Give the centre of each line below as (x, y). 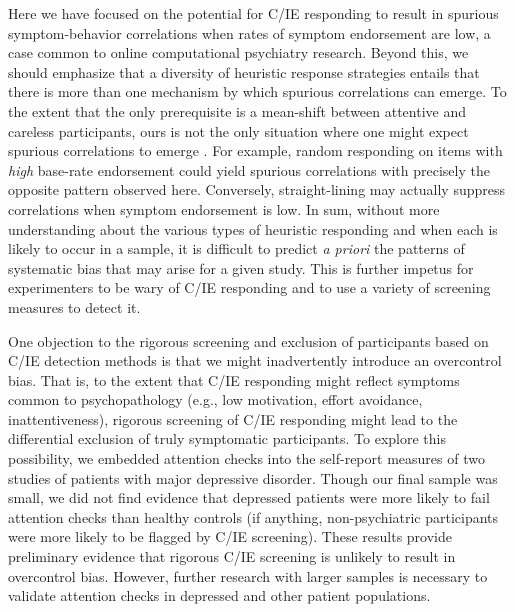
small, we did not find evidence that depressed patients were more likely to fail (249, 497)
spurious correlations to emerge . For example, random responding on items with (255, 150)
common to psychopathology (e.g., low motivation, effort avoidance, (215, 399)
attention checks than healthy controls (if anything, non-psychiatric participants (253, 516)
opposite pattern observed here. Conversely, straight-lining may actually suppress (257, 189)
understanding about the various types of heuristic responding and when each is (253, 228)
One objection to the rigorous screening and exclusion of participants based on (248, 340)
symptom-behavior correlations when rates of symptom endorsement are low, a (249, 32)
